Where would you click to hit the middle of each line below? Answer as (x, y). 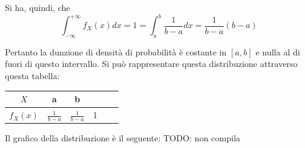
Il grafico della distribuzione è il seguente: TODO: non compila (123, 138)
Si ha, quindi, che (38, 7)
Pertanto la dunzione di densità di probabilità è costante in (116, 51)
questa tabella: (32, 76)
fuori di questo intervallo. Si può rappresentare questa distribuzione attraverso (151, 64)
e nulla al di (278, 51)
